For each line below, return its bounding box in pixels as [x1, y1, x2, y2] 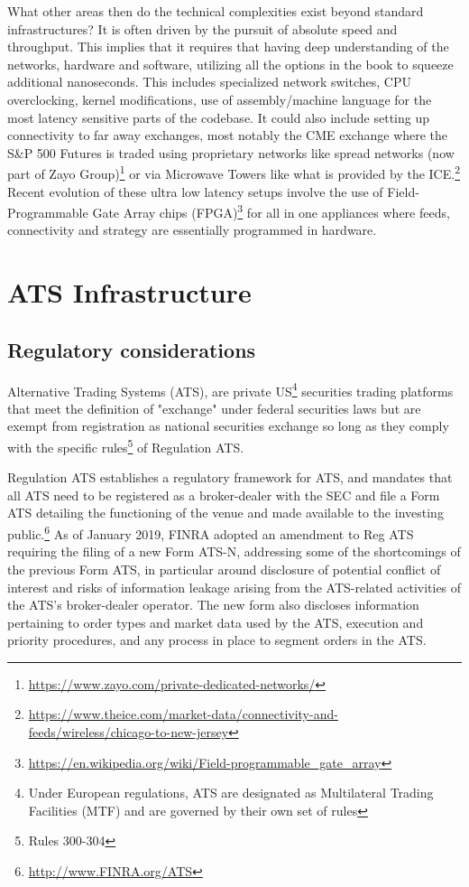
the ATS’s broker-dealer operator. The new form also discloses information [7, 595, 419, 614]
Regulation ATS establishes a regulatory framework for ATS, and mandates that [7, 468, 453, 487]
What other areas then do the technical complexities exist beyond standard [7, 2, 424, 20]
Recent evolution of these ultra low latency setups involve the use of [7, 182, 383, 201]
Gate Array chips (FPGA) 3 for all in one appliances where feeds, [92, 201, 450, 221]
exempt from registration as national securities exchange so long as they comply [7, 416, 449, 435]
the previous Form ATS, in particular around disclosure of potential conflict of [7, 559, 441, 578]
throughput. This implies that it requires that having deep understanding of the [7, 37, 449, 56]
